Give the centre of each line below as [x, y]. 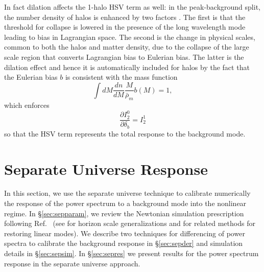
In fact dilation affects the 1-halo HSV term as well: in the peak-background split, [132, 7]
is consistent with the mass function [121, 77]
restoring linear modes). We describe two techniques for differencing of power [125, 233]
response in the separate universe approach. [72, 263]
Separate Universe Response [106, 168]
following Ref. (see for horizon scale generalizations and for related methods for [130, 223]
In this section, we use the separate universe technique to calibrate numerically [127, 193]
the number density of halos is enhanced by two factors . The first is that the [125, 17]
